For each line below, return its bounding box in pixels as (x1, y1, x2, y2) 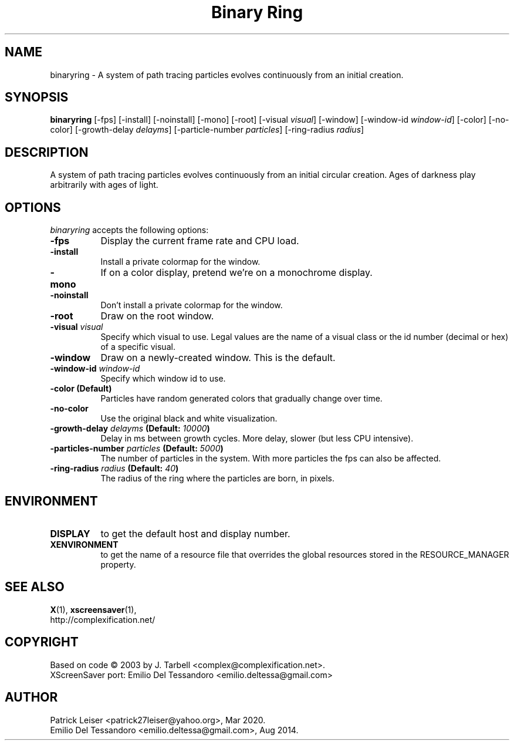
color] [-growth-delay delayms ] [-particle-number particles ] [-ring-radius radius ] (50, 124, 364, 135)
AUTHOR (5, 690, 58, 705)
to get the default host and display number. (100, 527, 290, 540)
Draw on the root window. (100, 310, 214, 322)
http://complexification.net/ (50, 614, 155, 625)
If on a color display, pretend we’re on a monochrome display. (100, 267, 373, 279)
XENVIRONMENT (50, 539, 119, 550)
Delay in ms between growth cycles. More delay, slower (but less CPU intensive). (100, 433, 414, 444)
